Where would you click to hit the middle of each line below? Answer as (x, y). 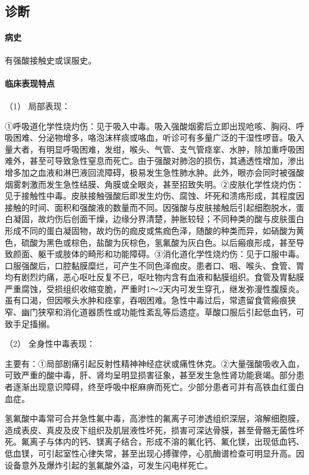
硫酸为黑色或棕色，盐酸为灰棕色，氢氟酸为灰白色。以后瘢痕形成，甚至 (158, 242)
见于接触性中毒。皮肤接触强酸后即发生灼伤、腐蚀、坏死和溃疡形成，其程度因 (154, 196)
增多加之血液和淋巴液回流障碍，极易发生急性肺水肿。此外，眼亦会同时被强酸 (154, 172)
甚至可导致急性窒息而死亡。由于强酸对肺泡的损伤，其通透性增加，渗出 (167, 161)
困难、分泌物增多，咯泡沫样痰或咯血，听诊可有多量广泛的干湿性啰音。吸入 (158, 137)
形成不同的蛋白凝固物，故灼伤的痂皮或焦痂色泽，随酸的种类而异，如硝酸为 (150, 230)
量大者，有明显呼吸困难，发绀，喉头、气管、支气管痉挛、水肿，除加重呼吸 (150, 149)
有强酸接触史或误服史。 (51, 60)
